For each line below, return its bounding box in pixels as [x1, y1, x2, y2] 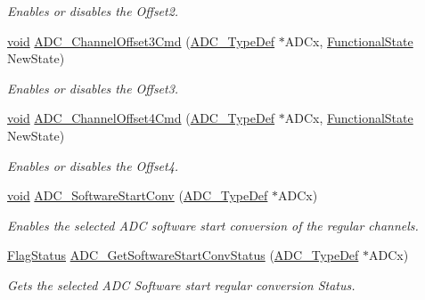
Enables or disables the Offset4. [7, 156, 179, 174]
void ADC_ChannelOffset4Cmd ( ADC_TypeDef [7, 109, 275, 127]
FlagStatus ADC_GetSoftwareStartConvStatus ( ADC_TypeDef [7, 246, 359, 264]
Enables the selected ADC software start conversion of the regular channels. [7, 215, 419, 234]
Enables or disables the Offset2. [7, 2, 179, 20]
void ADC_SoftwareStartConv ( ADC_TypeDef [7, 186, 268, 205]
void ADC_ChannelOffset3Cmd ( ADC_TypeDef [7, 31, 275, 50]
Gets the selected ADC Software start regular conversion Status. [7, 275, 356, 294]
